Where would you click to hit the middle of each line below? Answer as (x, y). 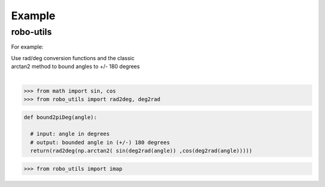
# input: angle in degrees (70, 134)
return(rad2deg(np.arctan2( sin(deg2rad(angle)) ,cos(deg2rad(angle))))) (141, 151)
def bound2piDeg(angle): (60, 117)
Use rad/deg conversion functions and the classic (73, 58)
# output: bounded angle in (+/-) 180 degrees (100, 142)
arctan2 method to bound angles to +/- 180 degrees (76, 67)
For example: (27, 47)
